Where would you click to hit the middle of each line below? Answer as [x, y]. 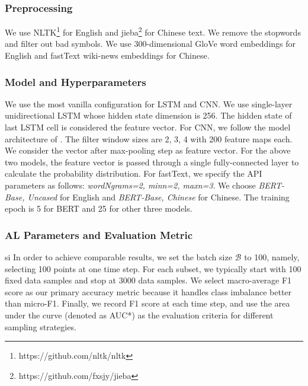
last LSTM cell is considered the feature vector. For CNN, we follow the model [148, 127]
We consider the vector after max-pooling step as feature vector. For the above [148, 150]
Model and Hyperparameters [76, 82]
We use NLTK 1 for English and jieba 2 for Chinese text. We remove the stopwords [153, 31]
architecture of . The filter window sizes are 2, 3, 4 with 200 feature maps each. [149, 138]
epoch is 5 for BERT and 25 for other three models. [99, 208]
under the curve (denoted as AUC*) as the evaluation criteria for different [139, 315]
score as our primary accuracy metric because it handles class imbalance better [148, 291]
